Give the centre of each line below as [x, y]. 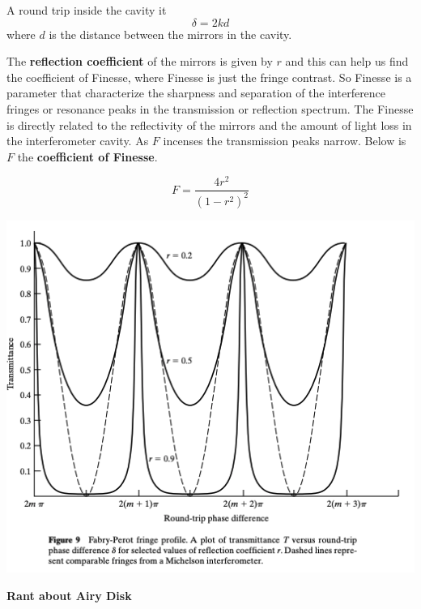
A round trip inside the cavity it [87, 10]
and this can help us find [347, 61]
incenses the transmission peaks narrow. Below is [285, 141]
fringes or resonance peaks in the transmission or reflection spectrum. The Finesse [210, 108]
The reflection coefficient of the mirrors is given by [140, 61]
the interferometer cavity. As [78, 141]
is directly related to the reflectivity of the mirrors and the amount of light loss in [209, 124]
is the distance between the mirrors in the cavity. [170, 34]
